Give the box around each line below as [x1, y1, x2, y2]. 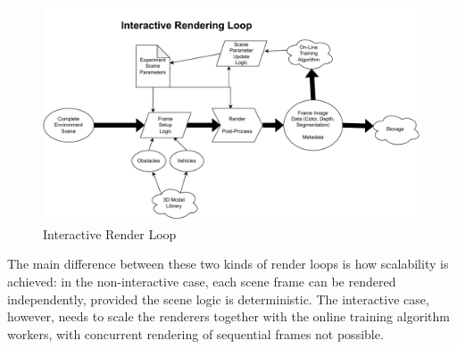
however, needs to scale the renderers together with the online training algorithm [7, 307, 450, 326]
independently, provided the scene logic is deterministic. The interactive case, [7, 289, 429, 308]
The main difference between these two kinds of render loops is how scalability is [7, 254, 449, 273]
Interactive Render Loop [43, 224, 177, 243]
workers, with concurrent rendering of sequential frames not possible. [7, 324, 384, 343]
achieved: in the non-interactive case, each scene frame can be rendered [7, 271, 396, 290]
